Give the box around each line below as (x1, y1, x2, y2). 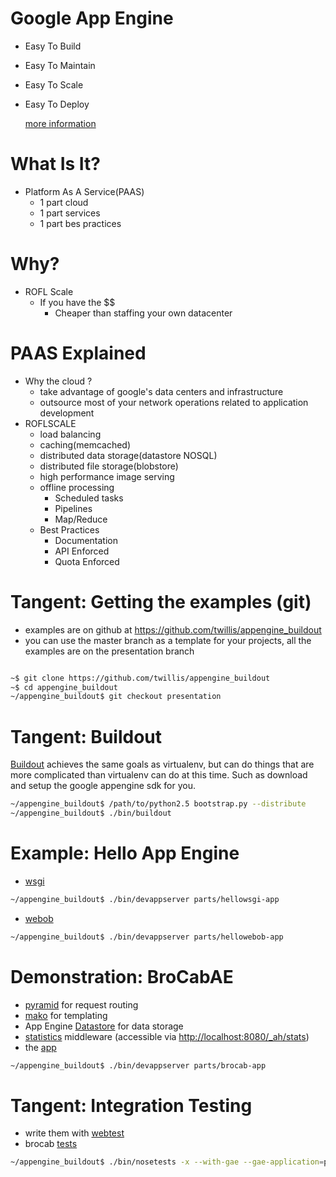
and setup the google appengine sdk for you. (10, 780, 197, 792)
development (39, 407, 95, 419)
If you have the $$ (39, 296, 116, 308)
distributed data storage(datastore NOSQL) (39, 449, 218, 461)
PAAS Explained (10, 342, 147, 364)
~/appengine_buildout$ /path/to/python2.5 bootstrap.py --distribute (10, 799, 307, 809)
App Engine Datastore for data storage (24, 1020, 184, 1032)
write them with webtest (24, 1127, 125, 1139)
